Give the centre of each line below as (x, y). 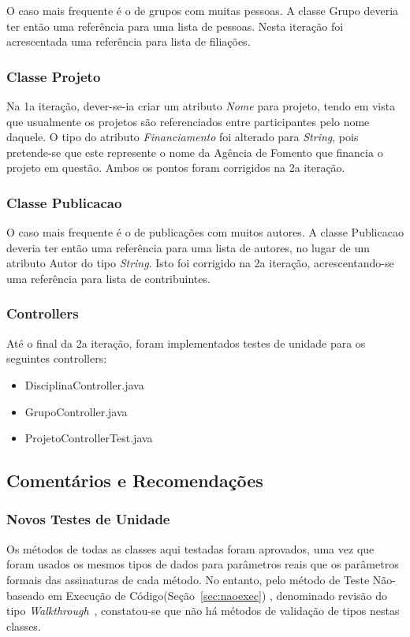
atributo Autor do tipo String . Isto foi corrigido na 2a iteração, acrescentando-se (200, 263)
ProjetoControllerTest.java (89, 438)
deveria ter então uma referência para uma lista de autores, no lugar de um (188, 247)
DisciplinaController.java (84, 384)
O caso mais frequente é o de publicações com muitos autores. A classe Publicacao (205, 232)
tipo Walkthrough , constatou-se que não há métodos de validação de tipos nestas (203, 611)
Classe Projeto (54, 76)
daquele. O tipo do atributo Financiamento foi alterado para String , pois (183, 137)
